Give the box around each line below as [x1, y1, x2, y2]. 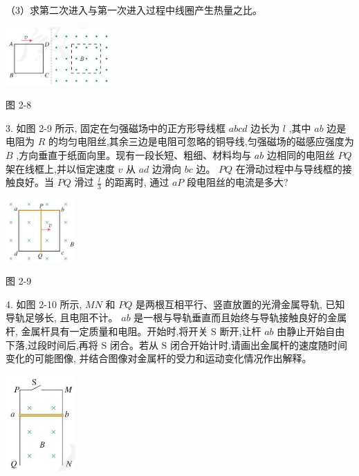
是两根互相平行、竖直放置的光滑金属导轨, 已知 [136, 296, 345, 311]
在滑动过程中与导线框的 [235, 161, 342, 175]
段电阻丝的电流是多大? [186, 175, 288, 189]
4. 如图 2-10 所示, [6, 296, 82, 311]
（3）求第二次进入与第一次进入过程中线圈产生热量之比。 [6, 3, 262, 17]
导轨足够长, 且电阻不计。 [6, 310, 118, 325]
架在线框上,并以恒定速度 [6, 161, 115, 175]
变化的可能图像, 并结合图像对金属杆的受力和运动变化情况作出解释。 [6, 351, 312, 365]
